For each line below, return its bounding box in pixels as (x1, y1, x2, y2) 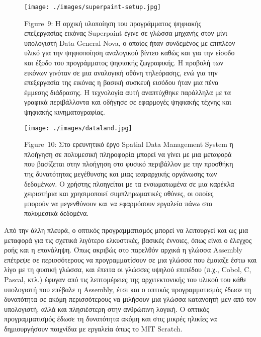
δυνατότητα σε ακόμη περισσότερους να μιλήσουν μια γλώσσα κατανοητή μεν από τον (4, 294, 256, 304)
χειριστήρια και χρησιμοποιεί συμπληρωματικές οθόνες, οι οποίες (24, 188, 214, 199)
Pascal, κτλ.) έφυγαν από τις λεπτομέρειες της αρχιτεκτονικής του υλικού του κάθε (4, 274, 246, 284)
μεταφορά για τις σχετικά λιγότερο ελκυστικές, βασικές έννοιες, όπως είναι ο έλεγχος (4, 234, 252, 245)
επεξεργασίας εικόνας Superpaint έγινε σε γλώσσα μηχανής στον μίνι (24, 28, 227, 38)
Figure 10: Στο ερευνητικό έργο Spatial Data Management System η (24, 139, 233, 149)
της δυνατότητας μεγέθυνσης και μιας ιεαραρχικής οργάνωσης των (24, 168, 217, 179)
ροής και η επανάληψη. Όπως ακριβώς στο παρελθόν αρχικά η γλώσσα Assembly (4, 244, 243, 255)
